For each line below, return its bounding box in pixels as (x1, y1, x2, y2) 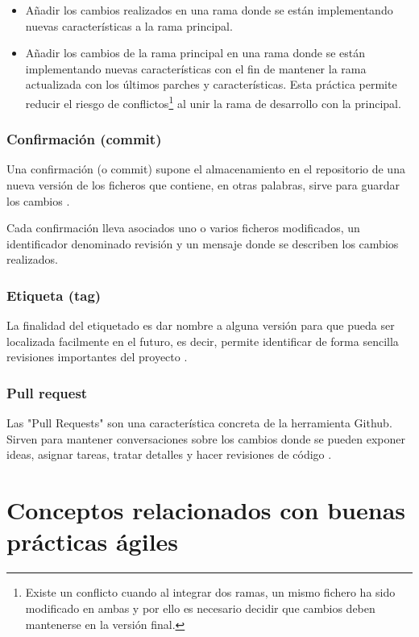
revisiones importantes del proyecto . (6, 348, 188, 365)
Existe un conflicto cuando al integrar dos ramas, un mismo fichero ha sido (25, 584, 396, 601)
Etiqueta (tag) (6, 285, 102, 305)
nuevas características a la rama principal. (25, 17, 233, 34)
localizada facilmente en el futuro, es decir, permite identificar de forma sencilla (6, 332, 399, 349)
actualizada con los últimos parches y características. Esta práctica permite (25, 76, 397, 93)
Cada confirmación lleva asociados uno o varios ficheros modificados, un (6, 219, 360, 236)
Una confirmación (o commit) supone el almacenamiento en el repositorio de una (6, 160, 405, 177)
